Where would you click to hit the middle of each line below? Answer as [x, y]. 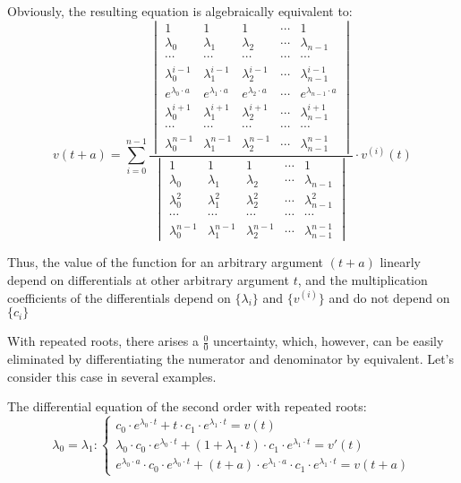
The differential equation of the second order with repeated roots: [187, 406]
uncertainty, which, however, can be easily [329, 341]
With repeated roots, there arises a [103, 341]
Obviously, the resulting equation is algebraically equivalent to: [180, 11]
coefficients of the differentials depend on [119, 297]
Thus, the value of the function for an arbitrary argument [166, 262]
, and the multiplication [363, 279]
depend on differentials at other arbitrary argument [148, 279]
